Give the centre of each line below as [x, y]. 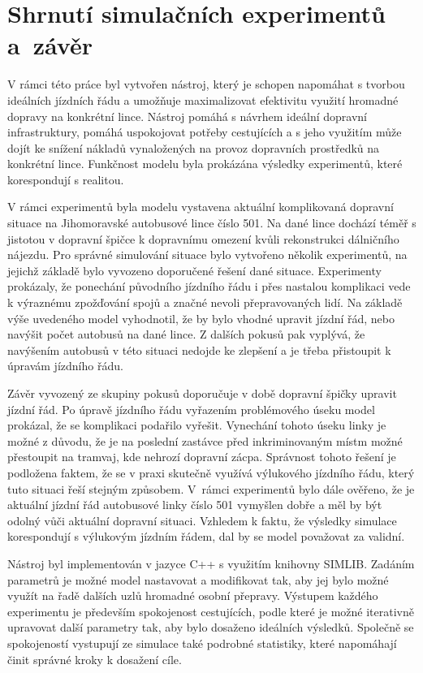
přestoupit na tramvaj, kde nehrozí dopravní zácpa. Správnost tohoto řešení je [202, 457]
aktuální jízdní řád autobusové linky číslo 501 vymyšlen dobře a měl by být [195, 505]
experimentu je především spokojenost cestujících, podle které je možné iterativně [211, 611]
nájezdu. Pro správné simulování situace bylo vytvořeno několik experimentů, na [207, 255]
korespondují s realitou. [66, 179]
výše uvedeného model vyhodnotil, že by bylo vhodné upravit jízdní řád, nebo [201, 318]
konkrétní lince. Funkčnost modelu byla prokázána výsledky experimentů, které [205, 164]
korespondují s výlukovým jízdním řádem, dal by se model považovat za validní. [206, 536]
